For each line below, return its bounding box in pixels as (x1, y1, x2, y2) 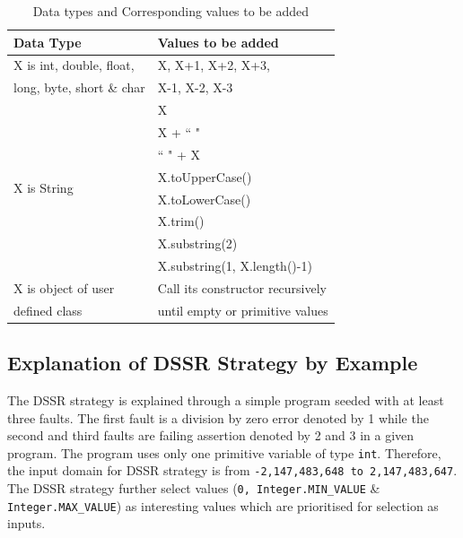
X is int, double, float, (13, 56, 135, 74)
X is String (13, 178, 74, 197)
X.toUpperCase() (157, 167, 252, 186)
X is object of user (13, 278, 115, 297)
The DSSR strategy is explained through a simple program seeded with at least (7, 391, 444, 410)
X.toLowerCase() (157, 189, 251, 208)
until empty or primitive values (157, 300, 328, 319)
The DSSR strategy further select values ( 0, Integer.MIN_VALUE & (7, 479, 380, 498)
